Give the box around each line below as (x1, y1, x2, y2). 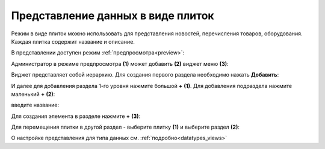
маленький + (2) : (11, 90, 55, 98)
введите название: (11, 102, 60, 109)
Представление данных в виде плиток (11, 9, 214, 22)
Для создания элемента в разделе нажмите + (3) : (11, 112, 141, 120)
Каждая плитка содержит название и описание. (11, 38, 135, 45)
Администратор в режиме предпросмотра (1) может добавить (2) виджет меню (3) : (11, 60, 229, 67)
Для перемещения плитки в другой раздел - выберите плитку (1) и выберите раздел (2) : (11, 123, 240, 131)
